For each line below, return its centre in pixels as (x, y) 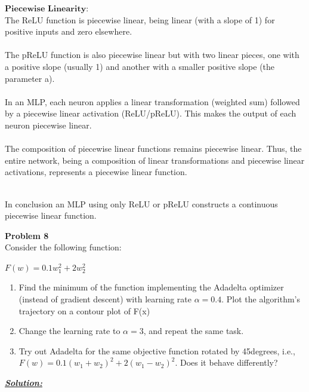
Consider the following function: (63, 247)
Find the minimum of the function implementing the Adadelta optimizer (151, 287)
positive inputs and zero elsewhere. (69, 31)
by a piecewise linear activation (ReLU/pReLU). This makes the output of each (151, 113)
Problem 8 (27, 235)
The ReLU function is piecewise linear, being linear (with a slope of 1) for (140, 19)
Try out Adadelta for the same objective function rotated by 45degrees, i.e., (157, 350)
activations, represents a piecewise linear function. (96, 172)
